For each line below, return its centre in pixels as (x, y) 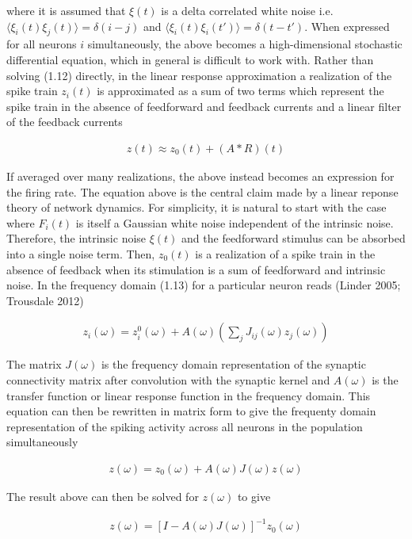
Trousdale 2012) (45, 300)
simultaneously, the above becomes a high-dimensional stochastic (245, 44)
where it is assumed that (66, 10)
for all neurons (42, 44)
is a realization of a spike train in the (285, 253)
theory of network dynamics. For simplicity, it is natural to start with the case (196, 207)
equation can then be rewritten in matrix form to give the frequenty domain (191, 411)
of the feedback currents (65, 122)
